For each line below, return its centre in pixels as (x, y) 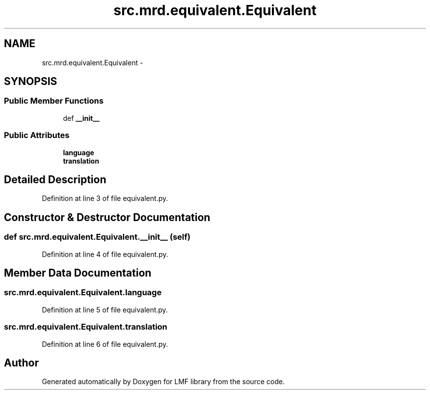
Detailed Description (55, 179)
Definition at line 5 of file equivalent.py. (105, 310)
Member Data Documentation (78, 273)
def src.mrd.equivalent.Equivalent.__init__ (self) (97, 237)
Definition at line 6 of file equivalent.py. (105, 344)
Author (21, 363)
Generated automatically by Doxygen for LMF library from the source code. (163, 382)
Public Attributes (37, 135)
